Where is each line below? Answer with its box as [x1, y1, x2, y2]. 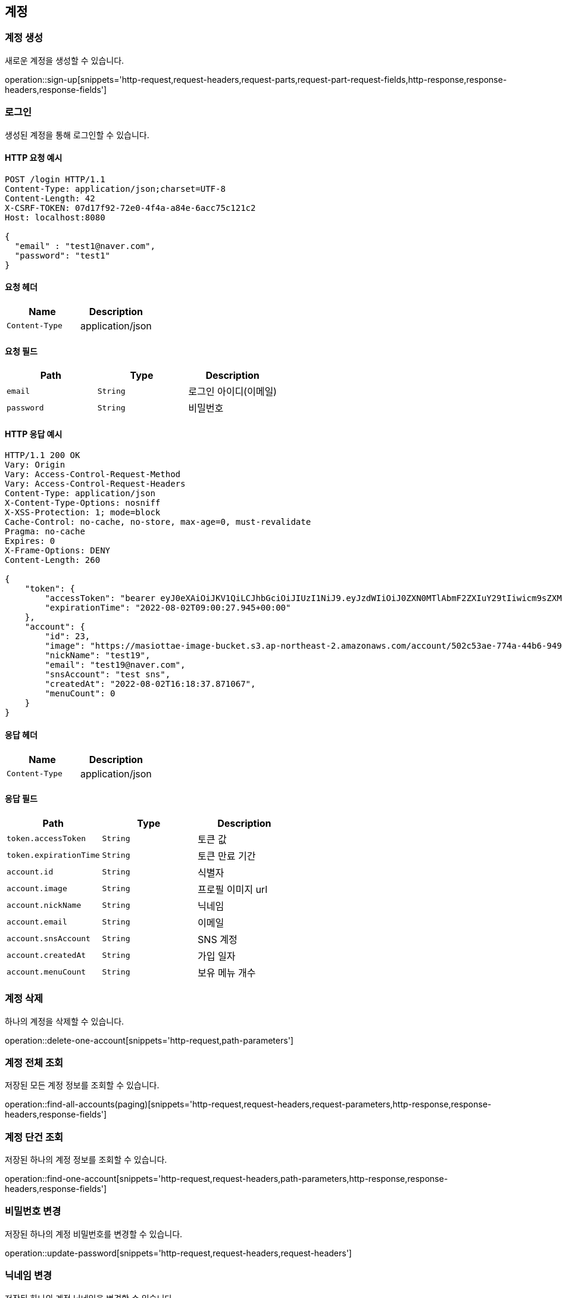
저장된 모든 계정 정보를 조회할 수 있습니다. [5, 1080, 160, 1091]
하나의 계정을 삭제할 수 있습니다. [5, 1016, 124, 1026]
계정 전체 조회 [5, 1056, 64, 1069]
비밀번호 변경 [5, 1205, 61, 1218]
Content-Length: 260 [5, 555, 101, 565]
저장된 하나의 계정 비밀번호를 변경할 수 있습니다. [5, 1228, 183, 1239]
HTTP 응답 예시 [5, 428, 63, 439]
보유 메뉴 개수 [198, 966, 256, 979]
